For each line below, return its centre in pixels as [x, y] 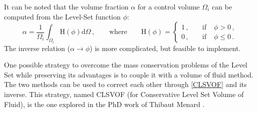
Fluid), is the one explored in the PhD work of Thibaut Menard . [104, 104]
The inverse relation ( [37, 48]
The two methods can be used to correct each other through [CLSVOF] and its [125, 84]
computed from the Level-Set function [62, 16]
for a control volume [169, 6]
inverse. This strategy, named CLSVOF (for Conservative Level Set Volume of [124, 94]
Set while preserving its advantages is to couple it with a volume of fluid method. [129, 74]
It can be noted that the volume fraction [66, 6]
